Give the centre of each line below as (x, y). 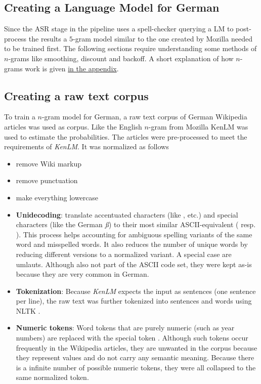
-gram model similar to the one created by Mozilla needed (163, 38)
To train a (20, 117)
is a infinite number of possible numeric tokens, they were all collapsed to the (136, 367)
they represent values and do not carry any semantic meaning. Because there (135, 357)
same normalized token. (52, 377)
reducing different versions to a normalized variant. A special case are (124, 254)
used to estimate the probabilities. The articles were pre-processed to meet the (126, 136)
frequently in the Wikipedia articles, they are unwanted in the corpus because (137, 347)
